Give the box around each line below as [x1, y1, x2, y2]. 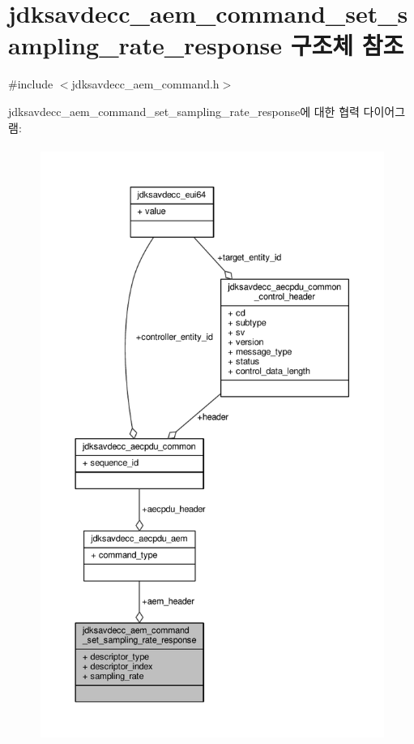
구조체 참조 [290, 28, 404, 62]
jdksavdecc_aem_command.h [71, 75, 220, 92]
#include [8, 75, 53, 92]
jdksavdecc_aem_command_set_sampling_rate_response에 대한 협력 [8, 102, 360, 119]
